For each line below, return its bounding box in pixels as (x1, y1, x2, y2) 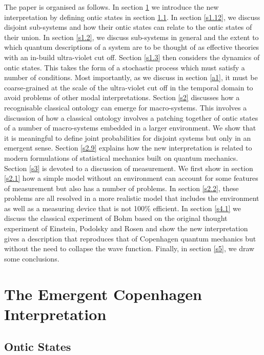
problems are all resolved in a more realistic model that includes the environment (4, 193, 259, 203)
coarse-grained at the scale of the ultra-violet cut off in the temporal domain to (4, 82, 253, 92)
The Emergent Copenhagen (4, 283, 202, 304)
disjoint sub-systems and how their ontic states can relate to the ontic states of (4, 22, 252, 32)
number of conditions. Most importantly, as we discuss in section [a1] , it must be (4, 72, 258, 83)
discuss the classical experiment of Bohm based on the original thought (4, 213, 228, 223)
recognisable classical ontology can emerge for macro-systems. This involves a (4, 102, 247, 113)
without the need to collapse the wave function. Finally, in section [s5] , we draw (4, 243, 255, 254)
